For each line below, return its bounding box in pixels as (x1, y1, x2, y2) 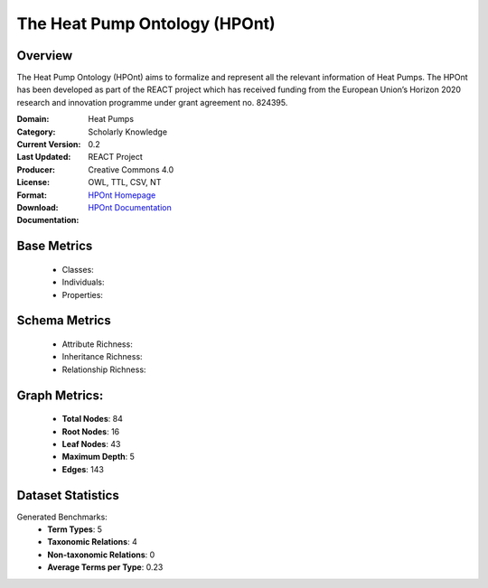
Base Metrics (16, 238, 93, 254)
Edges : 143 (61, 463, 104, 474)
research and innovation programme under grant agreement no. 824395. (16, 97, 288, 107)
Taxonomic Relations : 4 (47, 537, 137, 547)
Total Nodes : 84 (61, 414, 124, 425)
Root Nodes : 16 (61, 425, 120, 437)
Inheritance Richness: (61, 351, 144, 362)
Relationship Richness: (61, 364, 146, 375)
